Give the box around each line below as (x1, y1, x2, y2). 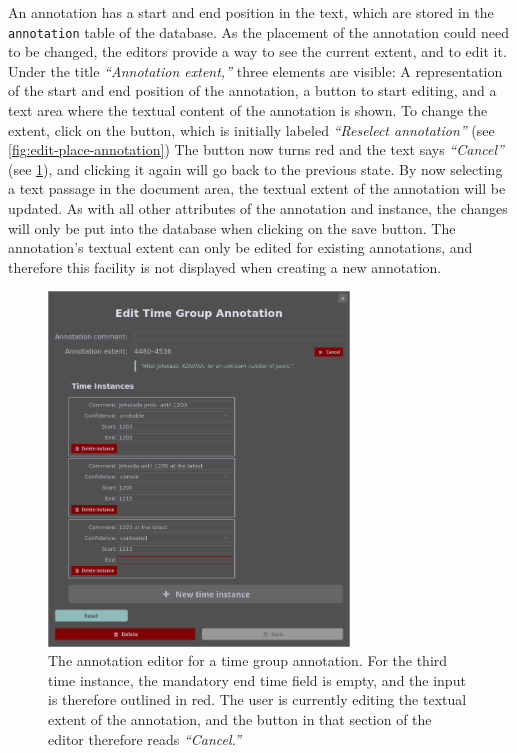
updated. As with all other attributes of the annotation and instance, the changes (8, 198, 508, 218)
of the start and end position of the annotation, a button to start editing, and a (8, 80, 497, 101)
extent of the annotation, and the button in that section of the (48, 709, 432, 730)
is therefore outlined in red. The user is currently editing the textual (48, 689, 467, 710)
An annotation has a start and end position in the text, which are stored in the (8, 2, 494, 22)
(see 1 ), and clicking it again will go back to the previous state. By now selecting (8, 158, 503, 179)
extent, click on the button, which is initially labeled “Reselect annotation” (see (8, 119, 495, 140)
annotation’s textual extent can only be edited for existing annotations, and (8, 237, 473, 258)
